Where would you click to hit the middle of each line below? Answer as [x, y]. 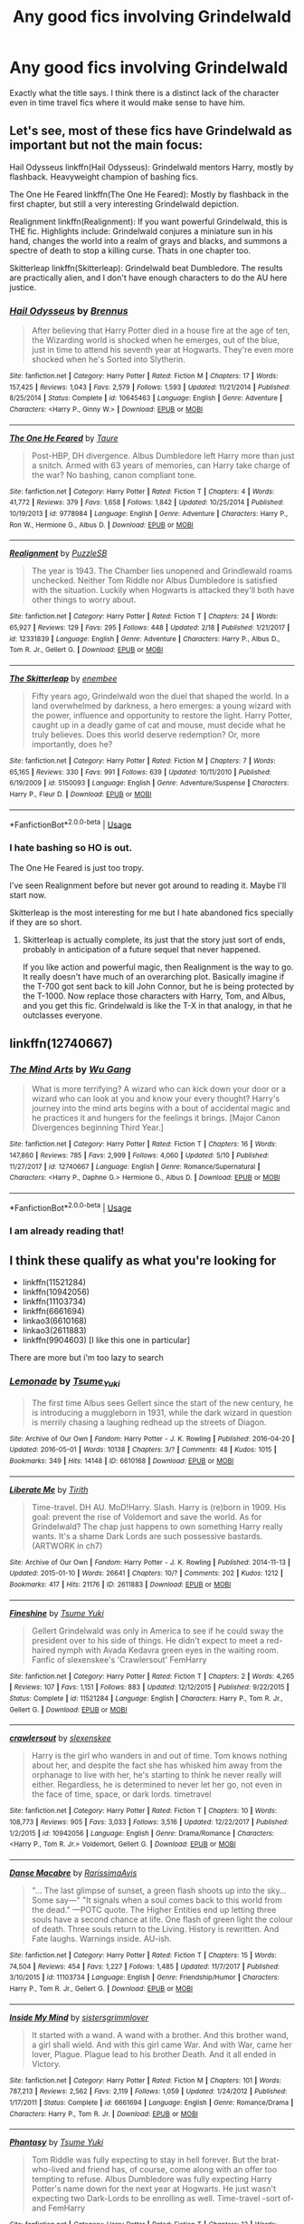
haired [43, 1650]
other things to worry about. [84, 600]
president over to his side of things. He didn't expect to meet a [148, 1640]
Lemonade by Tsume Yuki [65, 1382]
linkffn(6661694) [53, 1312]
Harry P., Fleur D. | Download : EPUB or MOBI [81, 794]
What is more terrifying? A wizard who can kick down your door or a [159, 1089]
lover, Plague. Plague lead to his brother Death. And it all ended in [154, 2054]
